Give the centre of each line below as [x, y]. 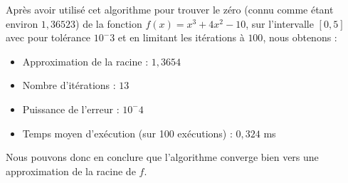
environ [22, 23]
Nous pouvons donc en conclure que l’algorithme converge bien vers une [162, 157]
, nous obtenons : [300, 37]
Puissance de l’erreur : [71, 109]
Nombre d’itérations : [69, 85]
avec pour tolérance [48, 37]
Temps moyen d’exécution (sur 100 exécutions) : [127, 133]
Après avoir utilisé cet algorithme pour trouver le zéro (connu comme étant [170, 9]
